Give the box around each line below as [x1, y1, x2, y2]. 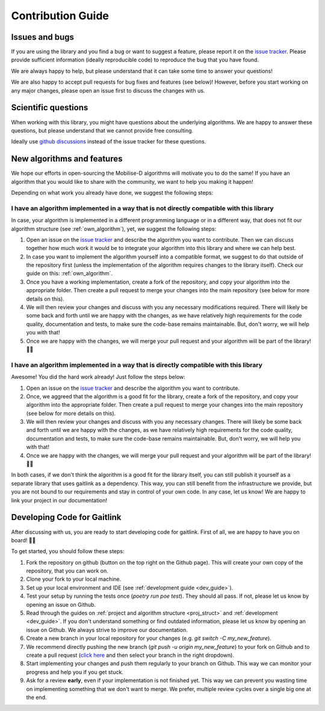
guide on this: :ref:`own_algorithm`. [26, 270, 113, 277]
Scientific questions [11, 102, 88, 113]
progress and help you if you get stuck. [26, 668, 123, 675]
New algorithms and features [11, 154, 123, 164]
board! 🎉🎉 [11, 536, 36, 543]
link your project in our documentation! [11, 496, 108, 504]
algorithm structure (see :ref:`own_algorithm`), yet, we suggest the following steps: [11, 225, 217, 232]
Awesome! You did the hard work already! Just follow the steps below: [11, 374, 186, 381]
